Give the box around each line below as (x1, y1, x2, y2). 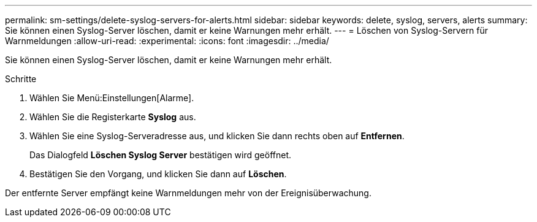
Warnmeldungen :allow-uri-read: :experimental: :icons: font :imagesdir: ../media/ (5, 36, 329, 46)
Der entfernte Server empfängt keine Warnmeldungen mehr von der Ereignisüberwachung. (5, 188, 371, 198)
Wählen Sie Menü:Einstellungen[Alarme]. (29, 93, 194, 103)
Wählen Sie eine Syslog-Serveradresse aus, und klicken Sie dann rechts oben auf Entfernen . (29, 131, 405, 141)
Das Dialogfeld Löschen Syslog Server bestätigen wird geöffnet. (29, 150, 292, 160)
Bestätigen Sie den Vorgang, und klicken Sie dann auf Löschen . (29, 169, 287, 179)
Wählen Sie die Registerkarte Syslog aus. (29, 112, 196, 122)
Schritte (5, 74, 37, 84)
